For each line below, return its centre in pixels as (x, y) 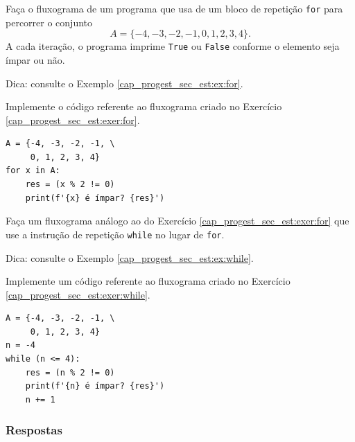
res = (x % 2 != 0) (70, 185)
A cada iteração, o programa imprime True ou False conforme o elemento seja (173, 46)
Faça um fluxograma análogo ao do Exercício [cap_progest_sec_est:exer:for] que (177, 221)
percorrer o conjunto (49, 22)
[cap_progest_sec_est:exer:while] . (78, 294)
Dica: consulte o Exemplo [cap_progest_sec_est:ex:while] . (130, 257)
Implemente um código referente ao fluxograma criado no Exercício (148, 281)
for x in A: (33, 171)
